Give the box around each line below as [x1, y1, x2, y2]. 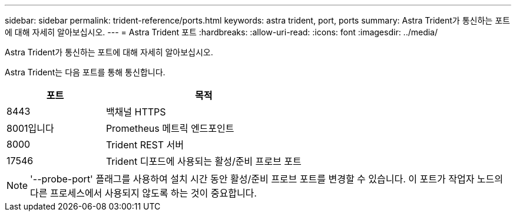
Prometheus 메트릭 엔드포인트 [105, 122, 234, 134]
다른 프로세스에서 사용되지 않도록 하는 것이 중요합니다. [30, 187, 257, 199]
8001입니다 [6, 122, 54, 134]
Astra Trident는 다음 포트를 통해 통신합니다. [5, 67, 166, 77]
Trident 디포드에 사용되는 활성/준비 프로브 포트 [105, 155, 302, 167]
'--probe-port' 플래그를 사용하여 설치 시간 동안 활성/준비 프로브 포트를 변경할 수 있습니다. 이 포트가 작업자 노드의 [30, 173, 504, 185]
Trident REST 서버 [105, 139, 184, 151]
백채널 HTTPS [105, 106, 166, 118]
